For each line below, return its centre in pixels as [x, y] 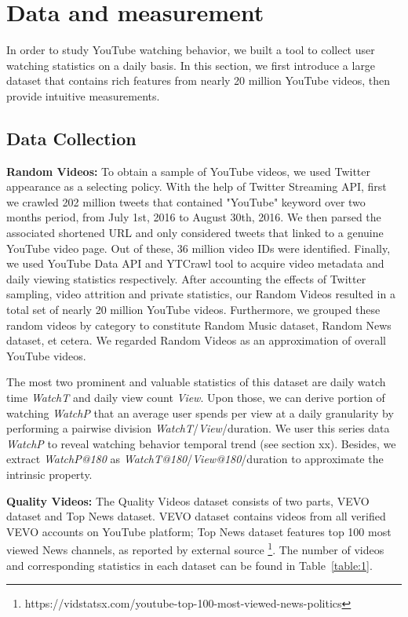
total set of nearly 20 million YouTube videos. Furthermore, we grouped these [193, 310]
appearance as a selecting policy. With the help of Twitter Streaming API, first [197, 186]
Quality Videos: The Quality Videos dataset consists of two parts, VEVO [188, 500]
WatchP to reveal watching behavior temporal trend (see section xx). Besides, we [201, 443]
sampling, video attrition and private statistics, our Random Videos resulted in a [201, 294]
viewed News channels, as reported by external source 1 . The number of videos [195, 549]
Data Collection [71, 138]
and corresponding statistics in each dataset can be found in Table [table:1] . [189, 565]
